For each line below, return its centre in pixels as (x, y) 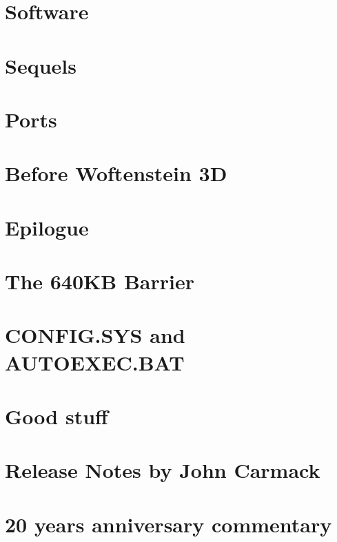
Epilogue (47, 227)
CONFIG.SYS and (95, 335)
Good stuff (57, 416)
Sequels (41, 65)
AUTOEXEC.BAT (95, 362)
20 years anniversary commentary (168, 524)
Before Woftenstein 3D (116, 173)
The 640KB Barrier (100, 281)
